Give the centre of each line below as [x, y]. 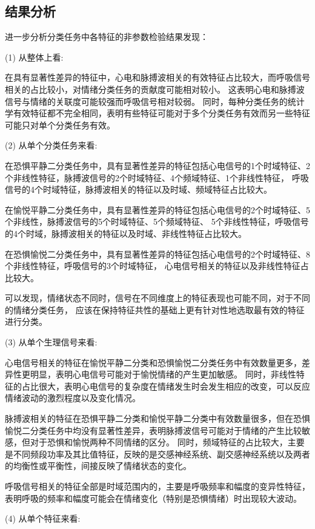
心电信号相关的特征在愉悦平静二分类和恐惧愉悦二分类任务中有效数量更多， [153, 362]
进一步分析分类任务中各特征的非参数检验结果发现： [107, 37]
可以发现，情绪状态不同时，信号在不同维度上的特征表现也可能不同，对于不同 [157, 298]
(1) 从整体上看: [34, 57]
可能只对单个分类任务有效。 [60, 125]
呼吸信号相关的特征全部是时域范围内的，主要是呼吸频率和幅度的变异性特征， [157, 486]
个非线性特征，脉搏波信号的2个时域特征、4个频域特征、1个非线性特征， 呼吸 [157, 177]
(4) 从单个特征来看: [43, 518]
